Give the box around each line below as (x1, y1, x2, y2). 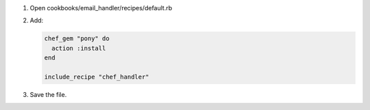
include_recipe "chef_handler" (44, 72, 150, 81)
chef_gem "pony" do (44, 35, 110, 42)
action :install (51, 44, 106, 52)
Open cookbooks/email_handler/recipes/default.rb (29, 4, 173, 12)
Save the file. (29, 90, 67, 98)
